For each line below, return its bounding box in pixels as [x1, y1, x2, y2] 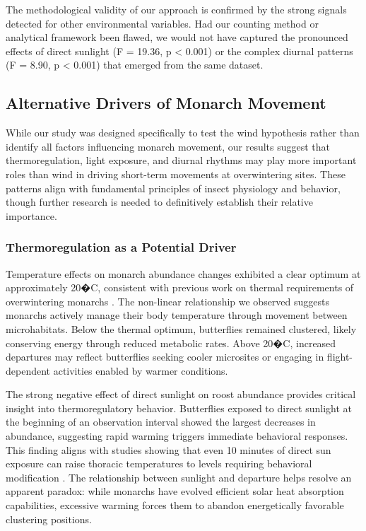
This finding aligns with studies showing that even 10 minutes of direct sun [6, 442, 331, 457]
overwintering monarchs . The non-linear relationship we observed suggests [6, 293, 330, 308]
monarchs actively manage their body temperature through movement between [6, 308, 348, 322]
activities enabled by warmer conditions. [53, 363, 228, 378]
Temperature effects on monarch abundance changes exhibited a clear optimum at [6, 266, 361, 281]
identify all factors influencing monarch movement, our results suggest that [6, 139, 331, 153]
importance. [6, 208, 57, 223]
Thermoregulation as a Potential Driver [6, 238, 237, 256]
